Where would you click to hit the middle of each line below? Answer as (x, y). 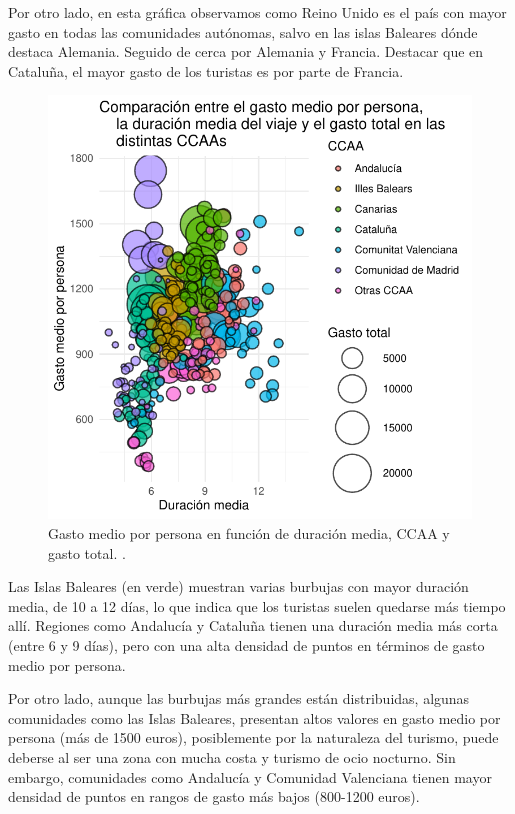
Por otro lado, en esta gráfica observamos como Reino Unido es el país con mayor (257, 12)
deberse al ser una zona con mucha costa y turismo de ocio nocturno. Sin (232, 756)
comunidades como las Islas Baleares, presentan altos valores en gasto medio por (254, 717)
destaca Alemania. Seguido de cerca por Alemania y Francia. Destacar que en (246, 51)
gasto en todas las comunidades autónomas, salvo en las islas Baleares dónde (243, 31)
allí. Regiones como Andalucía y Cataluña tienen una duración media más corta (253, 625)
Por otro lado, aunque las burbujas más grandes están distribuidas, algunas (239, 698)
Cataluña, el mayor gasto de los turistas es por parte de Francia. (206, 70)
